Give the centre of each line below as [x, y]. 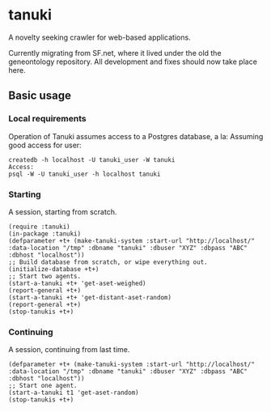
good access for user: [45, 145]
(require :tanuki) [39, 227]
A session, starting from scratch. [63, 211]
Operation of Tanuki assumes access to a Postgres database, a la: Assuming [136, 136]
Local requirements [47, 119]
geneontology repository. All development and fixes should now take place [133, 62]
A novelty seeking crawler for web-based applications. [100, 37]
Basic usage [40, 96]
